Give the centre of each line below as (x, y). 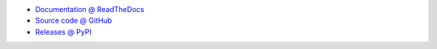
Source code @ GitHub (74, 21)
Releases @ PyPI (64, 31)
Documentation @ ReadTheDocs (90, 9)
